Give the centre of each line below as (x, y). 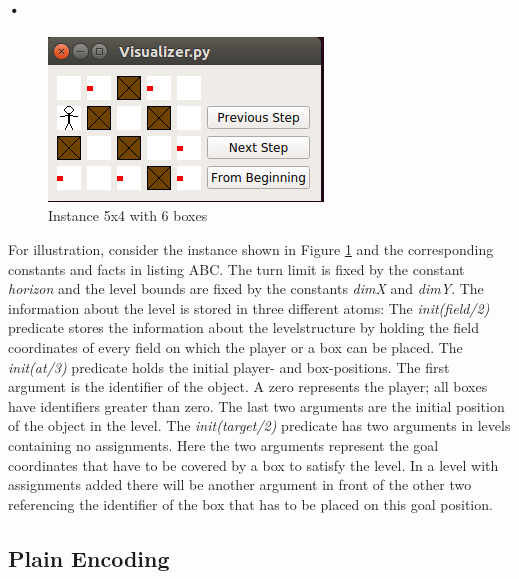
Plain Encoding (89, 557)
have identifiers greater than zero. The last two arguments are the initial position (256, 405)
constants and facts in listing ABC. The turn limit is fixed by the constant (236, 268)
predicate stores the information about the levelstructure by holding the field (244, 327)
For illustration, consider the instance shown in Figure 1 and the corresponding (251, 248)
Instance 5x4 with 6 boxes (128, 215)
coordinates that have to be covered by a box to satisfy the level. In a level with (253, 464)
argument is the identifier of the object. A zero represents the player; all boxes (248, 386)
